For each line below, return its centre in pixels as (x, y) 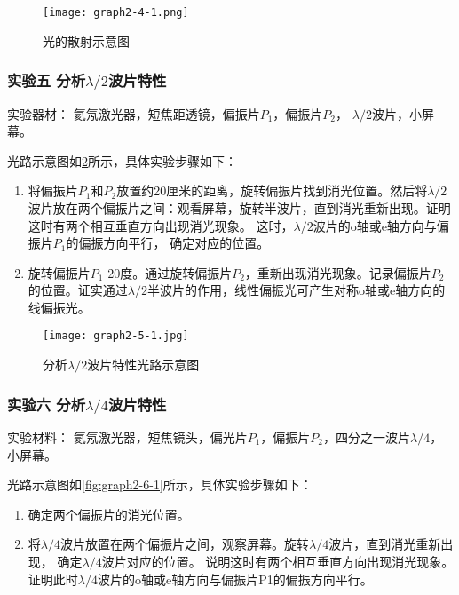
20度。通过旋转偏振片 (170, 272)
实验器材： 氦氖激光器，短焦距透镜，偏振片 (134, 113)
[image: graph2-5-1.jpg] (116, 336)
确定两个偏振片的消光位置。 (109, 514)
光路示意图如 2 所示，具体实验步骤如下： (122, 160)
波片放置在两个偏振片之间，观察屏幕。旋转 (184, 544)
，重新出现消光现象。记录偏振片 (338, 272)
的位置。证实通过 (78, 290)
